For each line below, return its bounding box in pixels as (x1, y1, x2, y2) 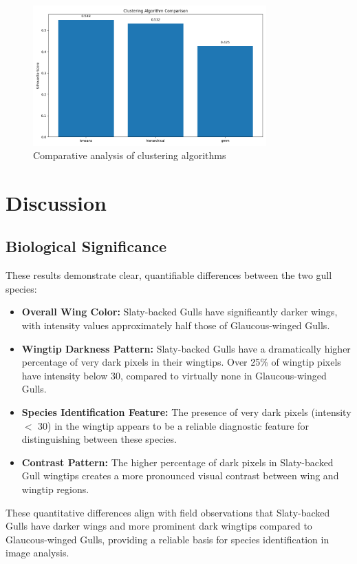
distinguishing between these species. (21, 432, 177, 446)
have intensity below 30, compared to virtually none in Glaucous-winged (21, 368, 327, 382)
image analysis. (6, 545, 69, 560)
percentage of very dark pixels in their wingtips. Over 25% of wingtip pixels (21, 355, 341, 369)
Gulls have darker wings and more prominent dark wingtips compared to (6, 519, 312, 533)
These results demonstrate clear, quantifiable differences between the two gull (6, 268, 332, 282)
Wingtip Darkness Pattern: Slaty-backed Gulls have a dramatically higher (21, 341, 351, 355)
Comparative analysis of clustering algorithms (33, 148, 226, 163)
